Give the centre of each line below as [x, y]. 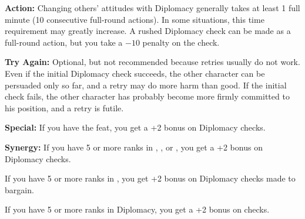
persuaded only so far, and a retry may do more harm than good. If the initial [146, 85]
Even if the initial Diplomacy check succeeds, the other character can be [135, 73]
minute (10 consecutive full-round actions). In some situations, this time [135, 19]
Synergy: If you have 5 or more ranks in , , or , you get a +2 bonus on [134, 147]
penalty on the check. [181, 42]
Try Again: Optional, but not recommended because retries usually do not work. [152, 62]
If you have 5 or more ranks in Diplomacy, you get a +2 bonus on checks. [137, 209]
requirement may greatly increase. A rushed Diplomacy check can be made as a [148, 31]
